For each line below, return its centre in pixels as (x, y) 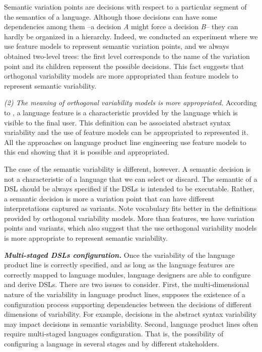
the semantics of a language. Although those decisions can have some (111, 16)
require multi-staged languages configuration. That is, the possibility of (114, 334)
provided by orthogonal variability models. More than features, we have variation (129, 218)
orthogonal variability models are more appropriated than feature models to (121, 76)
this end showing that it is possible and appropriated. (87, 152)
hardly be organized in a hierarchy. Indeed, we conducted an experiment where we (131, 36)
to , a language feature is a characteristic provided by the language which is (121, 112)
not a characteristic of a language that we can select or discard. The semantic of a (131, 179)
